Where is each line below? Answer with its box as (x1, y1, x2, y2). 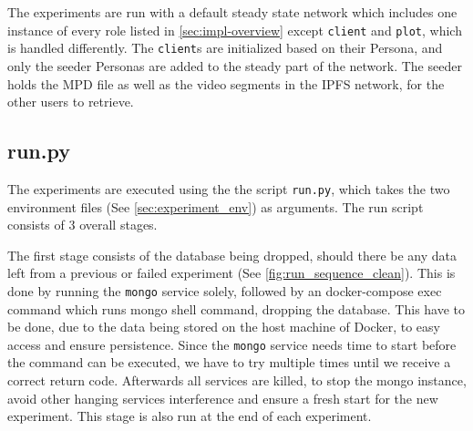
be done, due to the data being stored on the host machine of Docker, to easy (7, 317, 440, 336)
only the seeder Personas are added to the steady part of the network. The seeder (7, 56, 462, 75)
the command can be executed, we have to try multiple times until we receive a (7, 353, 451, 372)
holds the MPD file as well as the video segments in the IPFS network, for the (7, 74, 445, 93)
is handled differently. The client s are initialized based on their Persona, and (7, 38, 443, 57)
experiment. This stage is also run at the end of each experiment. (7, 406, 372, 426)
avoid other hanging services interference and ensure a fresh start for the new (7, 388, 438, 407)
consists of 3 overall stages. (7, 215, 158, 234)
